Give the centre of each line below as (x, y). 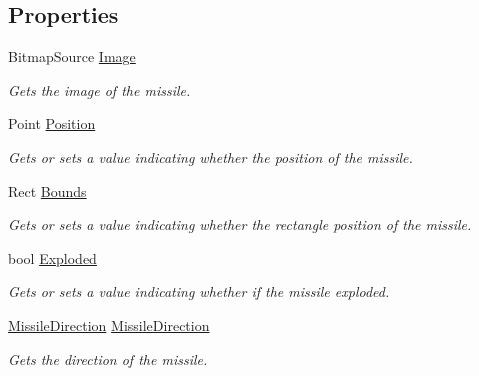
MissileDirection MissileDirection (109, 324)
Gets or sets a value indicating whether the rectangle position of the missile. (240, 224)
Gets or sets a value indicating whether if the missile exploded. (199, 291)
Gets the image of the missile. (99, 89)
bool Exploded (52, 257)
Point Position (52, 123)
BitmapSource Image (72, 56)
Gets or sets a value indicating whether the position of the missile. (210, 156)
